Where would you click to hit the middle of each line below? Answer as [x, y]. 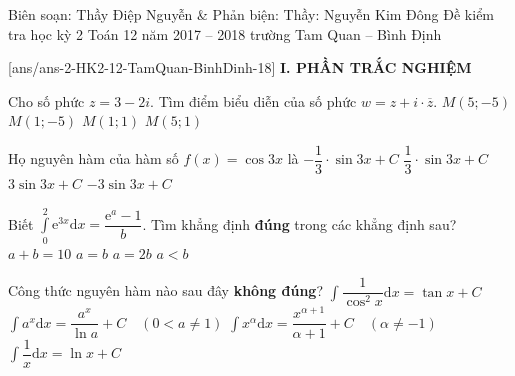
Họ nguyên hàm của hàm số [93, 158]
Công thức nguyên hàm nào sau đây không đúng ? [165, 290]
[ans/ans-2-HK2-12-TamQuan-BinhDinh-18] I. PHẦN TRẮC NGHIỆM [240, 67]
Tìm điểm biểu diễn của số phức [257, 100]
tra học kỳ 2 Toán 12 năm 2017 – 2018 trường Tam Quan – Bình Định [225, 33]
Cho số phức [46, 100]
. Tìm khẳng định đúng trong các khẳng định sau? [299, 223]
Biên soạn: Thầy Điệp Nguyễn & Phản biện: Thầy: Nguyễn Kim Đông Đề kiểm [251, 14]
